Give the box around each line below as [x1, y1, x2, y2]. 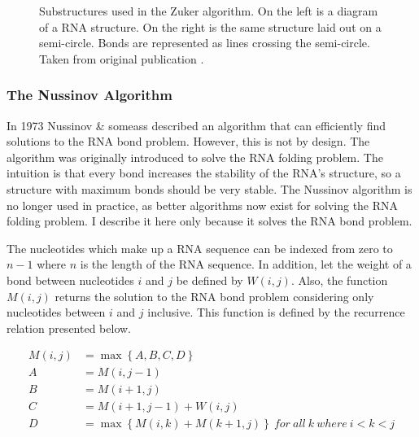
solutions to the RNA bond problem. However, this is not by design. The [7, 133, 370, 150]
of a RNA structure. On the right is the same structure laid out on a [39, 18, 382, 35]
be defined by [176, 271, 243, 288]
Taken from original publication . [39, 50, 204, 67]
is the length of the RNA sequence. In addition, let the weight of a [80, 256, 412, 273]
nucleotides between [7, 304, 106, 321]
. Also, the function [290, 271, 388, 288]
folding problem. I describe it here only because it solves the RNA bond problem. [7, 212, 412, 229]
